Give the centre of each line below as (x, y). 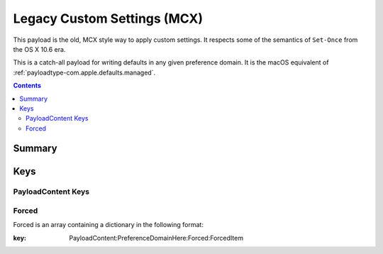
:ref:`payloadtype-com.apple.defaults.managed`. (84, 72)
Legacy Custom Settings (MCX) (108, 18)
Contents (27, 86)
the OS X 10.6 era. (39, 49)
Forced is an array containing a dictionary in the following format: (108, 225)
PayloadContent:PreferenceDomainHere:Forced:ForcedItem (156, 238)
